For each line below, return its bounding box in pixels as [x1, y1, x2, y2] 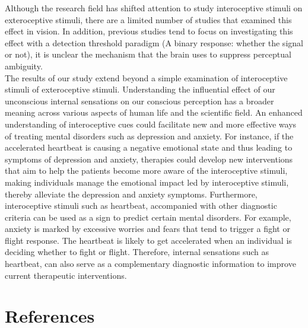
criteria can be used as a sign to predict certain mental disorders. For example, [5, 211, 291, 223]
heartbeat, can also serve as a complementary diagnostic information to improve [5, 257, 296, 270]
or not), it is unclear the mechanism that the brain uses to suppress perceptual [5, 48, 291, 60]
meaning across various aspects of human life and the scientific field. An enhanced [5, 106, 303, 119]
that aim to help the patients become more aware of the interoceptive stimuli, [5, 164, 288, 177]
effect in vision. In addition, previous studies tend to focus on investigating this [5, 25, 293, 37]
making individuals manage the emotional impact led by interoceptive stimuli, [5, 176, 289, 188]
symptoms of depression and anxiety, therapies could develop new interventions [5, 152, 293, 165]
